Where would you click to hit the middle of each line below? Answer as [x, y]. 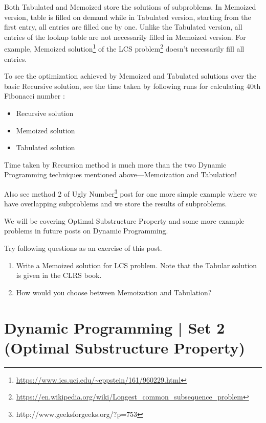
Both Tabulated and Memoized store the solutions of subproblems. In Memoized [130, 7]
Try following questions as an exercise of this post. [83, 248]
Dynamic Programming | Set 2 [115, 327]
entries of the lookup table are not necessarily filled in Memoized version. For [125, 37]
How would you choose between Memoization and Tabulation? [114, 292]
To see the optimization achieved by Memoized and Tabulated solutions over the [130, 76]
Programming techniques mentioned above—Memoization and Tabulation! [120, 174]
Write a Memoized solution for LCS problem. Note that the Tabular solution [137, 265]
